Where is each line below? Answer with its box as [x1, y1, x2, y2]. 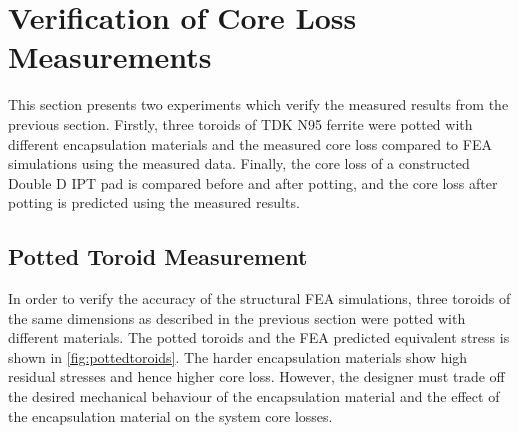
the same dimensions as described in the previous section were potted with [8, 307, 466, 328]
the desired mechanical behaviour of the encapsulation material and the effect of [8, 386, 500, 407]
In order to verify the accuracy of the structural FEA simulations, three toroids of [8, 288, 511, 309]
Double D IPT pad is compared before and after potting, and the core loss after [8, 172, 498, 193]
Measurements [8, 36, 212, 77]
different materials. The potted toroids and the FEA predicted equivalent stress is [8, 327, 510, 348]
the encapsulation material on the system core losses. [8, 405, 333, 426]
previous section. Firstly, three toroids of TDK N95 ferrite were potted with [8, 113, 473, 134]
